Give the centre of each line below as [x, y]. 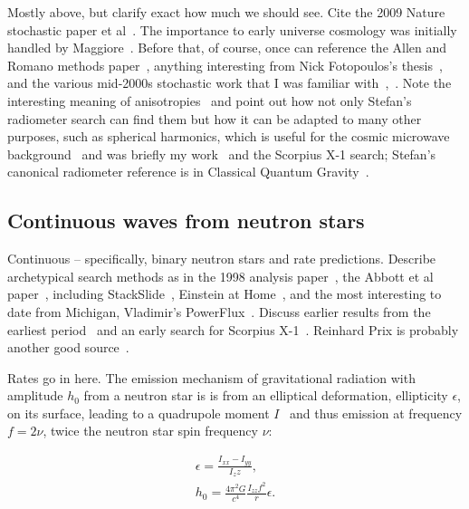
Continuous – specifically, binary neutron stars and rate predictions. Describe [222, 259]
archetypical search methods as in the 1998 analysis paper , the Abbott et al [220, 276]
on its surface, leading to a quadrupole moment [139, 413]
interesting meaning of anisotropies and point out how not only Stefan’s [210, 100]
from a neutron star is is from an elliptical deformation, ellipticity [266, 395]
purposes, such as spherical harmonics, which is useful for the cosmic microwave [229, 136]
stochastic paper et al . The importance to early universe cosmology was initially [232, 29]
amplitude [35, 395]
